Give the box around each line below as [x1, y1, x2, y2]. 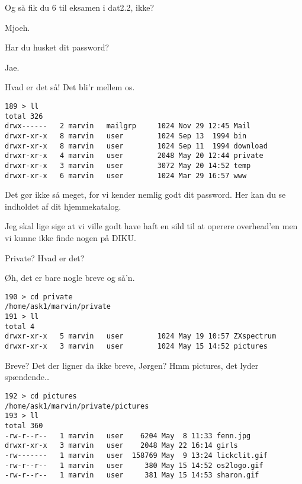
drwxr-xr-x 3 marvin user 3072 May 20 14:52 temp [5, 161, 251, 170]
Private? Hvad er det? [5, 251, 85, 264]
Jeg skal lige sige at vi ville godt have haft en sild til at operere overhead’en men [5, 220, 298, 232]
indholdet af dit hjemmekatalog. [5, 200, 121, 212]
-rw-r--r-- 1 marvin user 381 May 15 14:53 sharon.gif [5, 471, 259, 480]
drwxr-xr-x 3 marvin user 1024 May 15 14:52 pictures [5, 342, 268, 351]
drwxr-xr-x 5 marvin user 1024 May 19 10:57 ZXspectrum [5, 332, 277, 341]
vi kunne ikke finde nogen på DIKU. [5, 232, 136, 243]
